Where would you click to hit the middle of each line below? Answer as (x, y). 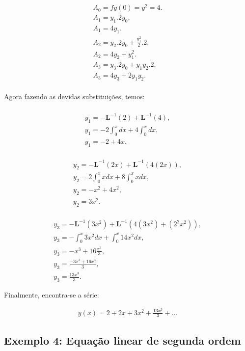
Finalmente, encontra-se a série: (52, 294)
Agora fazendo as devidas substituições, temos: (74, 96)
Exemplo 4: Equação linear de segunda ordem (122, 340)
